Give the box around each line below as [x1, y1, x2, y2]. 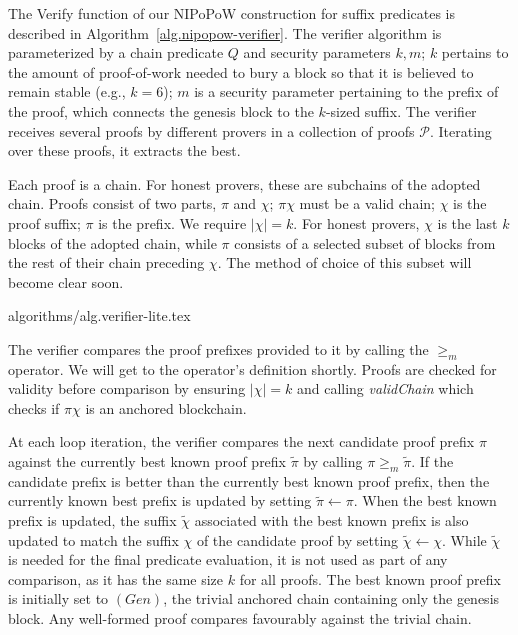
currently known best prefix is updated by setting [8, 490, 312, 511]
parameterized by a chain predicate [8, 42, 224, 63]
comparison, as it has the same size [8, 568, 224, 589]
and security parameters [243, 42, 391, 63]
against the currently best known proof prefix [8, 451, 287, 472]
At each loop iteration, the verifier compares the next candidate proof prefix [8, 431, 475, 452]
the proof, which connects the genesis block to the [8, 100, 314, 121]
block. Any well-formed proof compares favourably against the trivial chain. [8, 608, 472, 629]
